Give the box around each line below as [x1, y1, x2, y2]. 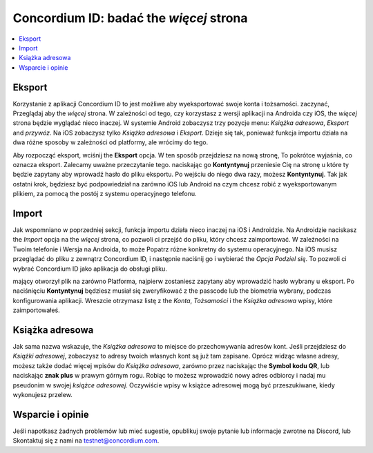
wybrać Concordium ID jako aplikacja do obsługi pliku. [12, 264, 167, 273]
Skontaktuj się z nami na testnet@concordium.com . [12, 436, 160, 445]
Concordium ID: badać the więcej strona [12, 10, 248, 26]
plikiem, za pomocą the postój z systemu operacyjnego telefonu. [12, 190, 197, 198]
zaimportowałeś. [12, 306, 60, 314]
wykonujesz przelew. [12, 391, 73, 399]
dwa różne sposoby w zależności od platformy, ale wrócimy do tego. [12, 138, 209, 146]
